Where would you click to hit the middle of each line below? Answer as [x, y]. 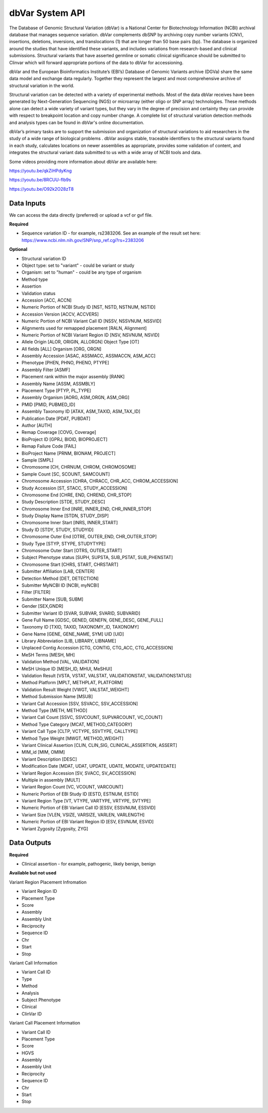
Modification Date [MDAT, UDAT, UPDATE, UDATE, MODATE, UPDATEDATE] [99, 766]
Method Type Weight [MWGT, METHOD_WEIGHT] [72, 738]
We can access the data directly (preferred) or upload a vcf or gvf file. [81, 215]
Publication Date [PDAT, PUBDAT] [56, 418]
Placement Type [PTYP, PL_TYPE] [56, 391]
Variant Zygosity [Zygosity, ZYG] [55, 829]
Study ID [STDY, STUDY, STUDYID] [58, 530]
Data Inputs [27, 203]
